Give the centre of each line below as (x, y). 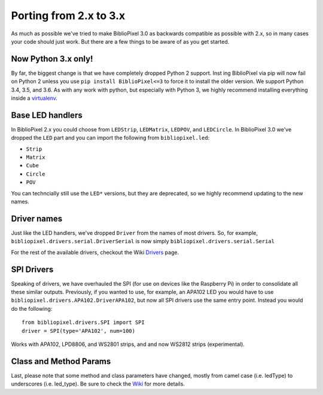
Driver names (37, 218)
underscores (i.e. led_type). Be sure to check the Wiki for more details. (98, 384)
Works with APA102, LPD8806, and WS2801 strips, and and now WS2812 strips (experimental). (128, 344)
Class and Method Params (61, 361)
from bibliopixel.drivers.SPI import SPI (83, 322)
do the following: (32, 308)
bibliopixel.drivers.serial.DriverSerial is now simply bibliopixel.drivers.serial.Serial (143, 241)
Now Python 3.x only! (52, 59)
